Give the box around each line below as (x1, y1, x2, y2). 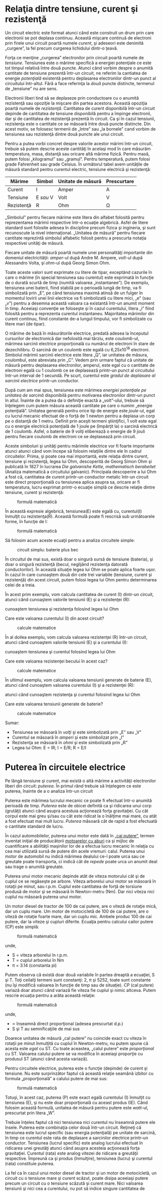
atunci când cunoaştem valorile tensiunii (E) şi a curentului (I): (5, 639, 128, 645)
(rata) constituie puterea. (5, 1160, 55, 1166)
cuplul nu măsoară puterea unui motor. (5, 894, 82, 900)
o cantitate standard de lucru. (5, 823, 64, 829)
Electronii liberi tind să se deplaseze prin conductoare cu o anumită (5, 95, 139, 101)
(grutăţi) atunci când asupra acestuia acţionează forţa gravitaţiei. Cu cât (5, 808, 148, 814)
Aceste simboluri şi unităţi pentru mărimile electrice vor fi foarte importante (5, 443, 155, 449)
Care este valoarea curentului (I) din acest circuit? (5, 615, 104, 621)
